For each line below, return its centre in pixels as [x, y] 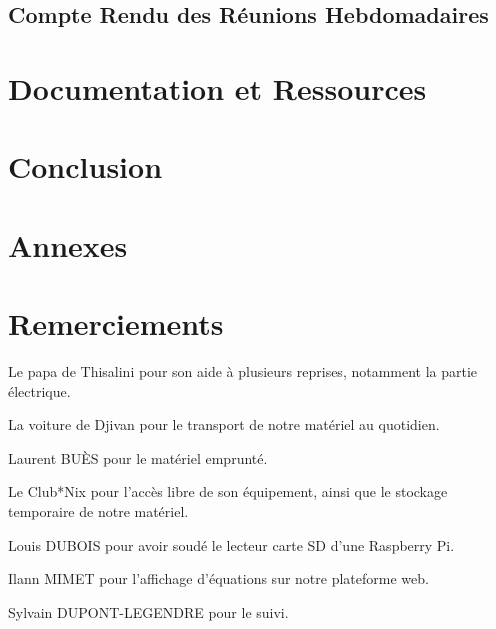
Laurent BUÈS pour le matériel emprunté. [138, 457]
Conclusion [85, 166]
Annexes [68, 244]
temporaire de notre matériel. [98, 511]
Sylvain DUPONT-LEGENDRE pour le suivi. [148, 611]
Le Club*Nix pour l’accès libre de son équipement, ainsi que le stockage [228, 491]
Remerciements [116, 323]
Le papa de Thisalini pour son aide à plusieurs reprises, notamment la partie [243, 371]
